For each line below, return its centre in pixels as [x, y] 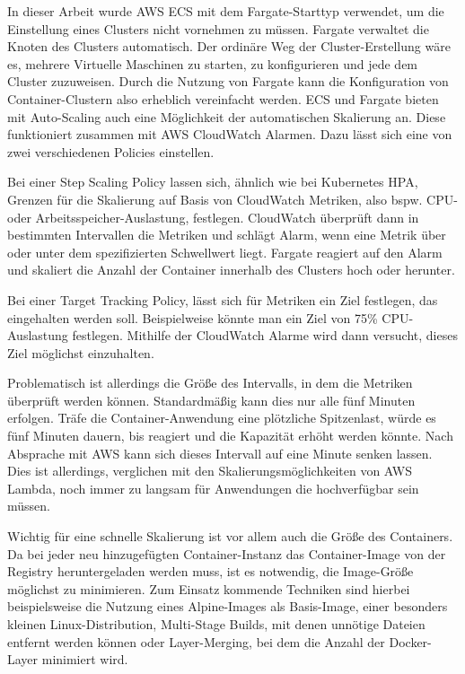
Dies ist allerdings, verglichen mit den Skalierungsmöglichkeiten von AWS [210, 471]
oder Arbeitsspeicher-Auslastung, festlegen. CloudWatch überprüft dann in [213, 217]
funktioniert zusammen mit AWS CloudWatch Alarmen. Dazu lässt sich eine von [230, 134]
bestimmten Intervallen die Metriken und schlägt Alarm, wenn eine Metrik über [227, 235]
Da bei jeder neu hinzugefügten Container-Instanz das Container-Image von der [227, 553]
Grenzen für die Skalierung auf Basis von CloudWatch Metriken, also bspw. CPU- [232, 199]
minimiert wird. [85, 659]
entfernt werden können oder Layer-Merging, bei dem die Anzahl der [196, 641]
